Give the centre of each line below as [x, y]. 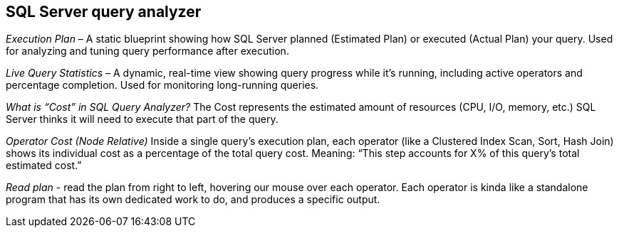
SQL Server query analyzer [104, 12]
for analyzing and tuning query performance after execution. [147, 51]
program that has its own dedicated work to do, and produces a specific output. [193, 200]
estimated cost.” [44, 166]
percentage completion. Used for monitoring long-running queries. [162, 85]
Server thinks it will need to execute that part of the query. [142, 119]
